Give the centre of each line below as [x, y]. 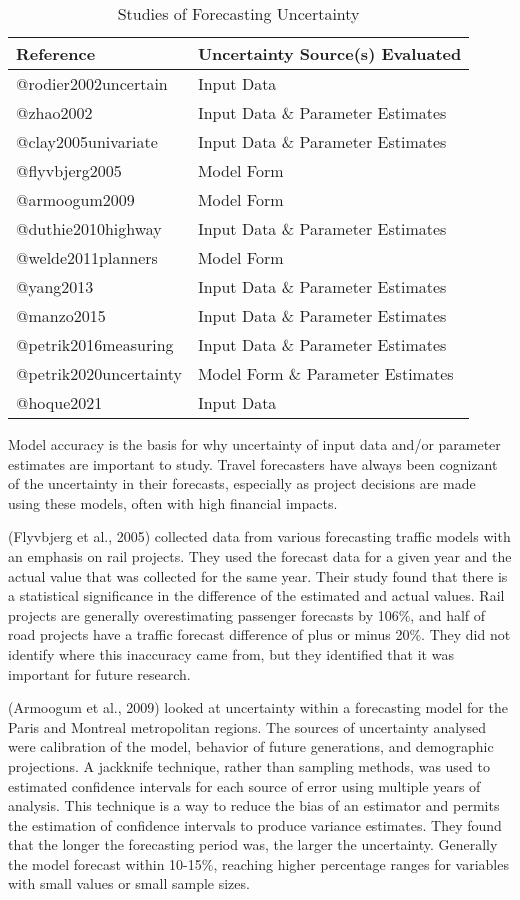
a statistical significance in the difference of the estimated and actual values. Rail [256, 595]
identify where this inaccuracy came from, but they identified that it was [231, 653]
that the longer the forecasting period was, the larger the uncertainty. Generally [253, 844]
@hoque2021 [59, 402]
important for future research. [99, 673]
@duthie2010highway [89, 228]
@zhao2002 [54, 112]
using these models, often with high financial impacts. [173, 502]
